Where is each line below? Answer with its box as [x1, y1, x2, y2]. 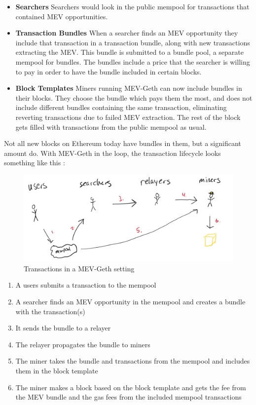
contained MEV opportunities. [15, 11, 108, 21]
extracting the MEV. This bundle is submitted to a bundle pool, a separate [15, 47, 244, 57]
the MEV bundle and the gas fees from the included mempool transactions [15, 392, 242, 402]
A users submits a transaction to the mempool [15, 280, 156, 290]
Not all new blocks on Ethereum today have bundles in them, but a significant [4, 138, 241, 148]
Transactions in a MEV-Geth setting [24, 263, 135, 273]
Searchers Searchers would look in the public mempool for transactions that [15, 1, 250, 11]
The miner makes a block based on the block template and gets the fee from [15, 382, 246, 392]
